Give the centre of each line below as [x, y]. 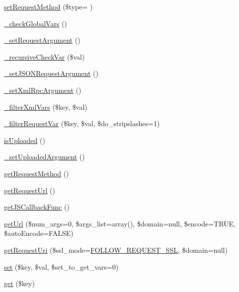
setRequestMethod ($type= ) [48, 6]
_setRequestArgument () [42, 40]
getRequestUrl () [30, 190]
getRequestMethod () [37, 173]
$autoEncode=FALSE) [39, 233]
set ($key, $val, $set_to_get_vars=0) [61, 266]
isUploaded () [25, 140]
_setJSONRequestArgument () [51, 73]
